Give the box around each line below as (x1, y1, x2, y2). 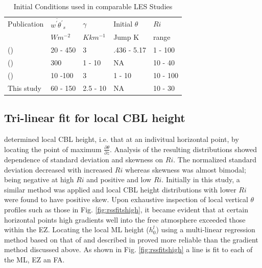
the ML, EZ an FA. (4, 254, 65, 264)
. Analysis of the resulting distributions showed (110, 143, 257, 154)
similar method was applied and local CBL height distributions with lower (4, 184, 236, 194)
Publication (8, 18, 44, 29)
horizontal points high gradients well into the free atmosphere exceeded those (4, 214, 246, 225)
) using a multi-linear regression (156, 224, 255, 235)
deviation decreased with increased (4, 164, 113, 175)
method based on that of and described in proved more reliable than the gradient (4, 234, 258, 245)
